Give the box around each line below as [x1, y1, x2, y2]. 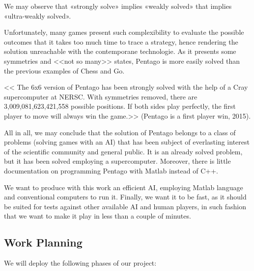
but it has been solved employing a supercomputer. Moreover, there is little [4, 156, 231, 166]
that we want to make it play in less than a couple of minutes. [4, 211, 191, 221]
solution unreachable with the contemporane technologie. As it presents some [4, 46, 236, 56]
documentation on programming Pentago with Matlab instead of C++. [4, 165, 218, 175]
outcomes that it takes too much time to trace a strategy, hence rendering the [4, 36, 238, 47]
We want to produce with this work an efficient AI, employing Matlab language [4, 182, 243, 192]
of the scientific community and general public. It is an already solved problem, [4, 146, 243, 156]
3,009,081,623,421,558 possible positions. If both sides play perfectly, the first [4, 101, 236, 111]
